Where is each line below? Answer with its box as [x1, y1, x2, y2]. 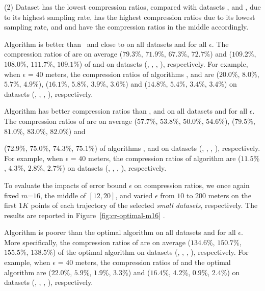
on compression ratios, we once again [134, 179, 250, 190]
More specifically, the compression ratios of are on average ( [4, 236, 191, 247]
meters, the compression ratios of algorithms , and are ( [45, 68, 219, 79]
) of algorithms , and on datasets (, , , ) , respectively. [94, 143, 260, 153]
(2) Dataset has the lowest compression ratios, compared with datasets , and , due [4, 2, 261, 12]
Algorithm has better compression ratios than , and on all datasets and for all [4, 105, 248, 116]
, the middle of [40, 190, 86, 200]
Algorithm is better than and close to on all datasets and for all [4, 38, 207, 49]
